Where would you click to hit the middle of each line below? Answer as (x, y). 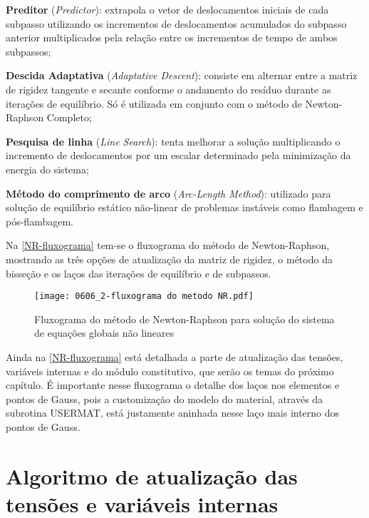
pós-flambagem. (40, 221)
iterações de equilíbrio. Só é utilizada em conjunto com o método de (154, 103)
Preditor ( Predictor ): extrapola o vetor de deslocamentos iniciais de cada (167, 9)
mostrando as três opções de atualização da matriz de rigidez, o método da (169, 259)
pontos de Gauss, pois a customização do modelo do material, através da (165, 398)
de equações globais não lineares (104, 333)
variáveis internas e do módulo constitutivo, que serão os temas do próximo (170, 371)
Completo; (69, 117)
